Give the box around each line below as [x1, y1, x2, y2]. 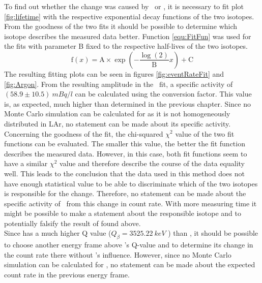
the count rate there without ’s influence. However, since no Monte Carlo [4, 249, 231, 260]
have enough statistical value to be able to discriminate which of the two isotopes [4, 178, 258, 188]
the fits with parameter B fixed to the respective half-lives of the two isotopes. [4, 41, 248, 51]
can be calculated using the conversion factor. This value [75, 88, 252, 99]
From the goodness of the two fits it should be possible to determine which [4, 21, 238, 32]
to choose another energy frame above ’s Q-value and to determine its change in [4, 239, 253, 250]
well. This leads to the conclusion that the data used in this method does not [4, 168, 245, 178]
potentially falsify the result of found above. [4, 217, 141, 228]
